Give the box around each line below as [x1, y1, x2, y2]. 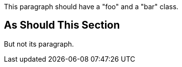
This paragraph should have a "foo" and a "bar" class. [4, 2, 179, 11]
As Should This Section [4, 19, 120, 32]
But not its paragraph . [4, 39, 74, 48]
